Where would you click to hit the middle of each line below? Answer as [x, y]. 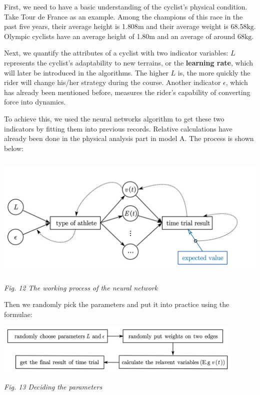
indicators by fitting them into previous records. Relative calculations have [118, 128]
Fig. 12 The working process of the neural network [81, 287]
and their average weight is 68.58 [196, 26]
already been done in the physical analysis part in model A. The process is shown [129, 138]
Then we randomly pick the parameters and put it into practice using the [117, 304]
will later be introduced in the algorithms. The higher [86, 72]
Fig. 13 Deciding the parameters [53, 386]
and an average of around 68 [201, 36]
